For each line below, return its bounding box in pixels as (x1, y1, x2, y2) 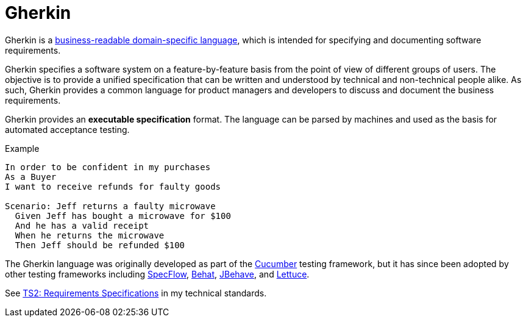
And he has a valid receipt (15, 220, 149, 231)
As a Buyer (5, 171, 57, 182)
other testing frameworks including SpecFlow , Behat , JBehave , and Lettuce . (5, 268, 310, 279)
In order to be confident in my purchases (5, 162, 211, 172)
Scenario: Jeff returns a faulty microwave (5, 201, 216, 211)
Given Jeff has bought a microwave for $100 (15, 210, 231, 221)
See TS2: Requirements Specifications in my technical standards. (5, 287, 267, 298)
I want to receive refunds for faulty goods (5, 181, 221, 191)
